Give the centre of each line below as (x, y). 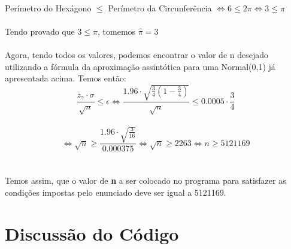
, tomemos (117, 31)
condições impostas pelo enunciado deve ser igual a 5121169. (116, 192)
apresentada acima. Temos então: (66, 78)
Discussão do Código (92, 233)
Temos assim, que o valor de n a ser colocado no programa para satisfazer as (145, 180)
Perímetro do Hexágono (48, 7)
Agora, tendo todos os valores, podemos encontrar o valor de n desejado (137, 54)
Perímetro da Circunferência (160, 7)
